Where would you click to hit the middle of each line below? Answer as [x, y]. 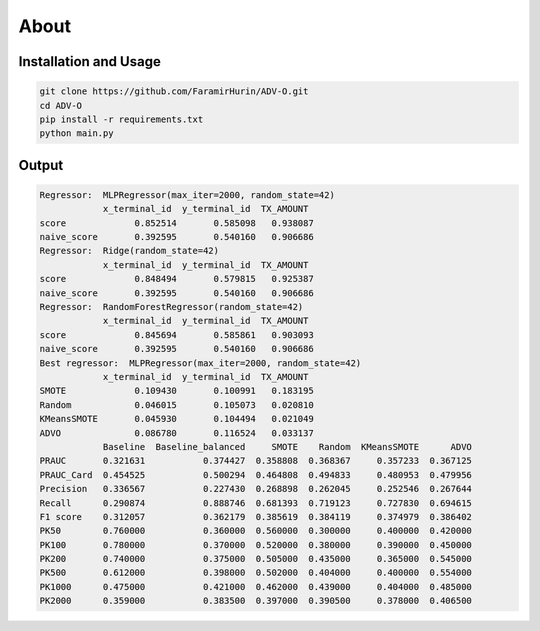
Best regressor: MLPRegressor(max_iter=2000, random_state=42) [200, 363]
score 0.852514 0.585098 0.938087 [176, 223]
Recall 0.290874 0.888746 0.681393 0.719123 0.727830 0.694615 [255, 503]
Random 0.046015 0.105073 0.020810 [176, 404]
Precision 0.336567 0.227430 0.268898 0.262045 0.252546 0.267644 [255, 489]
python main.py [76, 133]
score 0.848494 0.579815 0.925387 [176, 279]
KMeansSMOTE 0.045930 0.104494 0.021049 [176, 419]
